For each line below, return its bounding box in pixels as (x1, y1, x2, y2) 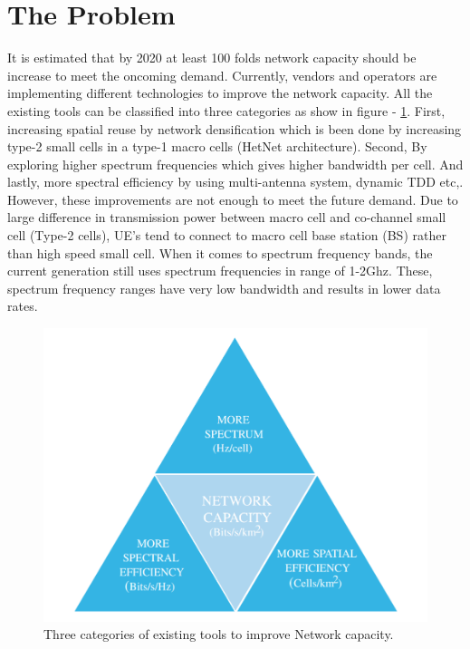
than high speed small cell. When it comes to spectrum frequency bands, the (7, 243, 433, 262)
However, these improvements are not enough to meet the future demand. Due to (7, 189, 458, 208)
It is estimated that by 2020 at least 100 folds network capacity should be (7, 48, 417, 67)
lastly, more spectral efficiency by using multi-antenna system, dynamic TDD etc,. (7, 172, 464, 191)
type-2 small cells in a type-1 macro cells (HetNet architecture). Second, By (7, 137, 427, 156)
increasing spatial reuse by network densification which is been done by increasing (7, 119, 462, 138)
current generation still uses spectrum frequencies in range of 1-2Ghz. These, (7, 261, 433, 280)
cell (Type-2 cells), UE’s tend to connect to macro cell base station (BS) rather (7, 226, 446, 245)
